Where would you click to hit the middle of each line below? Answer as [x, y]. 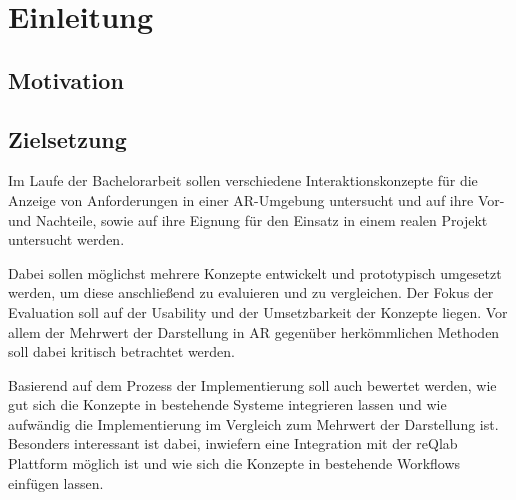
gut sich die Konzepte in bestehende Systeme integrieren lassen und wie [227, 404]
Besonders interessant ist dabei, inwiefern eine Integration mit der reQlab [233, 443]
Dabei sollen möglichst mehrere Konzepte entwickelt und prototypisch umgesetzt [255, 272]
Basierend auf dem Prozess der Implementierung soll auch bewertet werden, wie [252, 384]
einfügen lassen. [56, 482]
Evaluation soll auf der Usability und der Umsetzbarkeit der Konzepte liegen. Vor [258, 311]
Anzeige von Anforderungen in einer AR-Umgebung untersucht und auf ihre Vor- [256, 199]
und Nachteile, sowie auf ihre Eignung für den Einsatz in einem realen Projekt [248, 219]
